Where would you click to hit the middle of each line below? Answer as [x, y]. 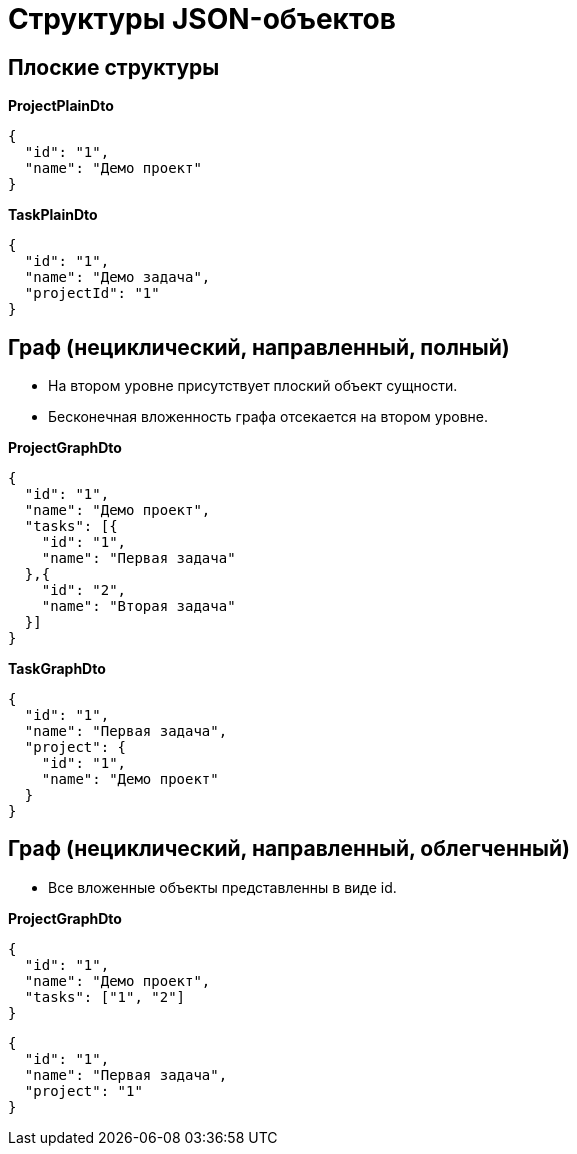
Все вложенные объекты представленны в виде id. [222, 887]
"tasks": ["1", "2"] [105, 996]
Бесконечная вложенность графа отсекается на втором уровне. [268, 417]
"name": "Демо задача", [117, 277]
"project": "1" [83, 1090]
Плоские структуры [114, 67]
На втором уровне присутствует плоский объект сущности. [253, 386]
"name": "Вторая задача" [138, 606]
